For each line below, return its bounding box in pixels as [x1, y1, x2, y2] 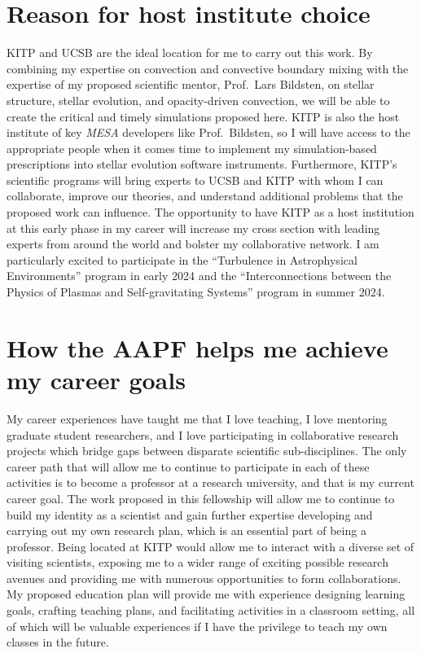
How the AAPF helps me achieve [7, 331, 388, 364]
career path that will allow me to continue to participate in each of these [7, 458, 370, 475]
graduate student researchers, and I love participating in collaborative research [7, 426, 399, 443]
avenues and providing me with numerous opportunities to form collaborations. [7, 569, 401, 586]
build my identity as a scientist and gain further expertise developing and [7, 506, 373, 523]
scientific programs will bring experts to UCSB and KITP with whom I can [7, 171, 384, 188]
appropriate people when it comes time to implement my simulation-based [7, 139, 377, 156]
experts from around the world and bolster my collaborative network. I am [7, 235, 379, 252]
